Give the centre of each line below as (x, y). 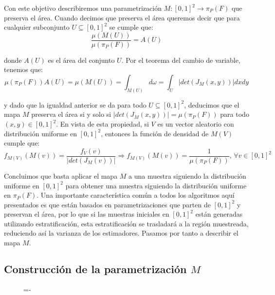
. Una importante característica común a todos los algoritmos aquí (136, 195)
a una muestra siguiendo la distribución (187, 175)
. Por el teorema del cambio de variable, (181, 60)
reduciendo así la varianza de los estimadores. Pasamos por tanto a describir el (121, 233)
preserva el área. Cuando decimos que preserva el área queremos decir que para (122, 17)
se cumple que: (131, 27)
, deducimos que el (212, 104)
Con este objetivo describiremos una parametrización (83, 8)
